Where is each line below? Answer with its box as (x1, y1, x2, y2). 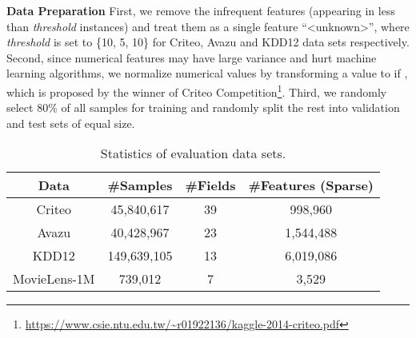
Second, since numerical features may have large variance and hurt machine (6, 49, 377, 66)
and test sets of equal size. (6, 114, 135, 131)
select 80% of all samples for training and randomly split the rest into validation (6, 99, 400, 116)
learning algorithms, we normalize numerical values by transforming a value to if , (6, 65, 408, 82)
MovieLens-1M (13, 269, 95, 288)
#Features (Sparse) (248, 176, 374, 195)
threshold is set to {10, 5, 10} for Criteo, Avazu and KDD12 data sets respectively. (6, 34, 410, 50)
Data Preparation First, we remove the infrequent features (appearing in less (6, 2, 395, 18)
